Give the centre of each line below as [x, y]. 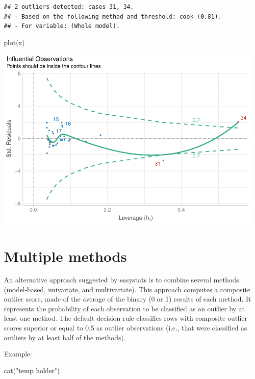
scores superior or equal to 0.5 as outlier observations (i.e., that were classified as [126, 327]
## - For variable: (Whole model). [62, 26]
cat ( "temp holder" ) [32, 370]
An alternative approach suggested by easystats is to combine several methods [122, 280]
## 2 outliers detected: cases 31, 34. [69, 7]
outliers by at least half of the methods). [65, 337]
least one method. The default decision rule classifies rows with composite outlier [126, 318]
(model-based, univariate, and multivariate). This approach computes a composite [127, 289]
